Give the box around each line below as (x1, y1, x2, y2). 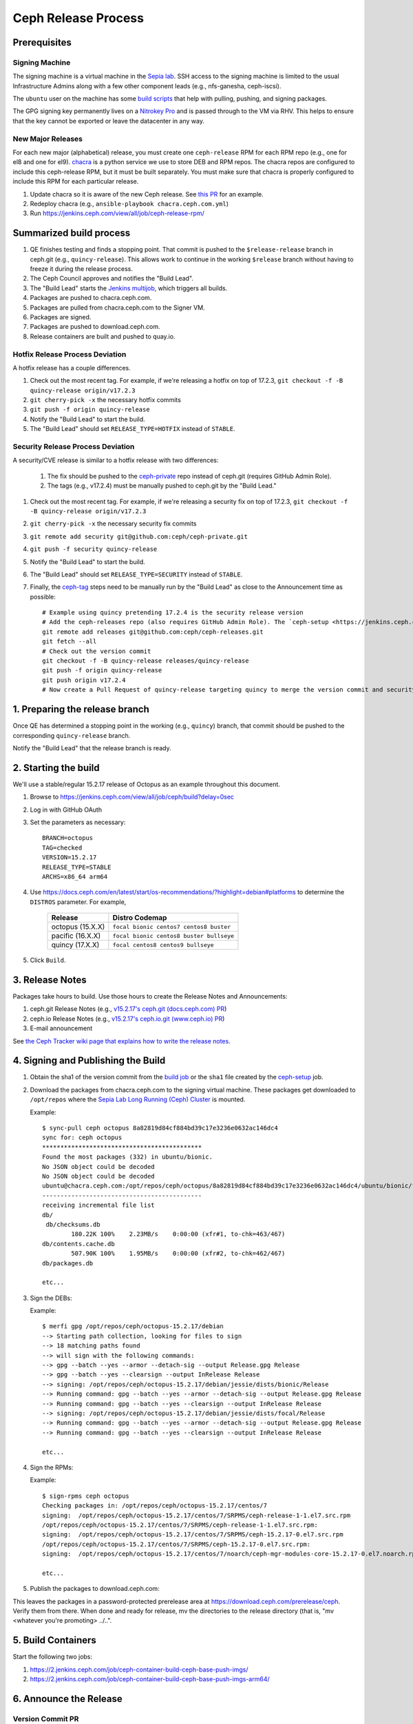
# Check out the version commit (42, 647, 151, 655)
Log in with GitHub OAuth (30, 805, 103, 814)
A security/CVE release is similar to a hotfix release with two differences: (12, 456, 219, 465)
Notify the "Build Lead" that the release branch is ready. (12, 743, 171, 752)
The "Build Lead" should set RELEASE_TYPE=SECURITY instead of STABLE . (30, 570, 243, 579)
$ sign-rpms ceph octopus (42, 1492, 130, 1500)
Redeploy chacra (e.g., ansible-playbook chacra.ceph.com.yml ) (30, 199, 229, 208)
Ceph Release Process (12, 10, 145, 26)
